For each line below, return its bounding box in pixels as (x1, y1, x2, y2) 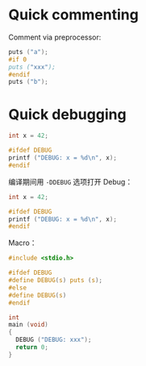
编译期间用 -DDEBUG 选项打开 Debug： (8, 177, 133, 186)
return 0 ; (15, 343, 48, 351)
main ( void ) (8, 321, 48, 329)
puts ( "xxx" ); (8, 63, 56, 71)
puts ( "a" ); (8, 48, 48, 56)
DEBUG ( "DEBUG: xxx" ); (15, 336, 92, 344)
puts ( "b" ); (8, 78, 48, 86)
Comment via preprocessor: (8, 32, 102, 42)
